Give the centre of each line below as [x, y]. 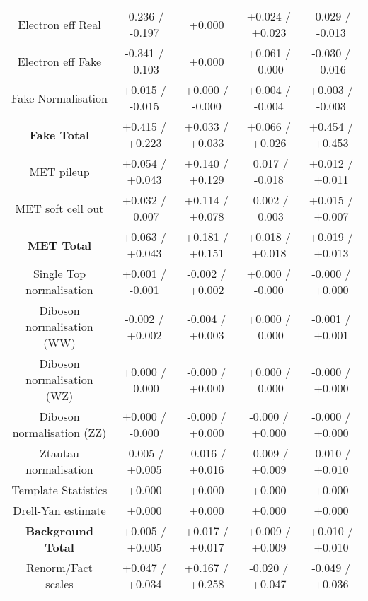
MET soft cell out [59, 208]
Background [59, 531]
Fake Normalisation [59, 98]
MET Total [59, 245]
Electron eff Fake [59, 61]
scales [59, 584]
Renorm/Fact [59, 567]
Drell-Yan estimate [59, 510]
